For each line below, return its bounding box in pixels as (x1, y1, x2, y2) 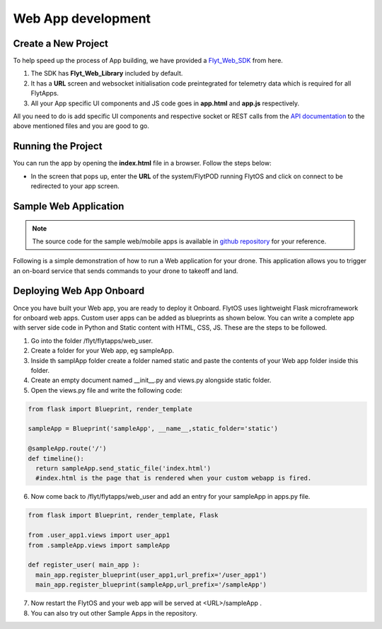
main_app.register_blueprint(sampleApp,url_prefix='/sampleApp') (35, 581, 267, 589)
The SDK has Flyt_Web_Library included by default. (30, 69, 183, 78)
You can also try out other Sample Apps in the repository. (30, 608, 198, 617)
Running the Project (13, 140, 103, 152)
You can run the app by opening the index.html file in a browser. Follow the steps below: (13, 159, 272, 168)
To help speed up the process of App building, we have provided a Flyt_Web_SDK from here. (13, 57, 283, 65)
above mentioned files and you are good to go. (13, 122, 150, 130)
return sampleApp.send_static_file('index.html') (35, 464, 212, 473)
